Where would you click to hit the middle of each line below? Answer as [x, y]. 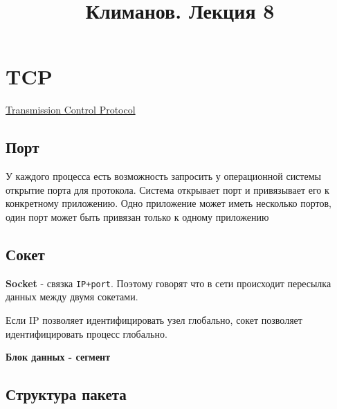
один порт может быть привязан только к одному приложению [137, 216]
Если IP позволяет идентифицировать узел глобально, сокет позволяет [154, 319]
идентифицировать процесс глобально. [86, 333]
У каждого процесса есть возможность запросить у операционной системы [163, 176]
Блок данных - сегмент [58, 357]
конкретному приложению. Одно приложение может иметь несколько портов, [168, 203]
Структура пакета [66, 394]
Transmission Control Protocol [71, 110]
